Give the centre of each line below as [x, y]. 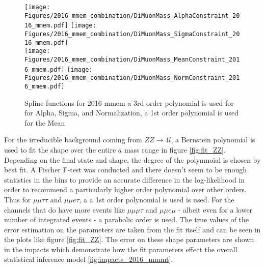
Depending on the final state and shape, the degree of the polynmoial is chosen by [132, 159]
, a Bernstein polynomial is [213, 140]
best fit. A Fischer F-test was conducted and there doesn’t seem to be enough [126, 170]
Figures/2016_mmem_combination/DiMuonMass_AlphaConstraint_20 [132, 16]
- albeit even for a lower [215, 209]
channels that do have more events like [64, 209]
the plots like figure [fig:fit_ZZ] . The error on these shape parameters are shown [129, 239]
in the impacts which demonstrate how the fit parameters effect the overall [121, 249]
